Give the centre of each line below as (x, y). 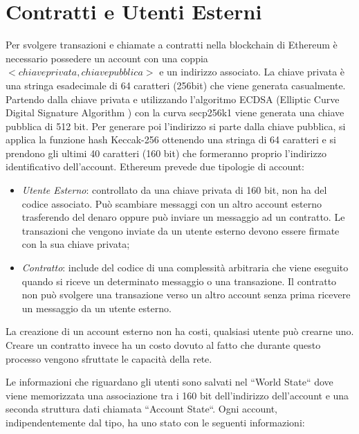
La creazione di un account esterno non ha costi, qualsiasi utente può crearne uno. (180, 331)
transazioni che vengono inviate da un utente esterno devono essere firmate (181, 230)
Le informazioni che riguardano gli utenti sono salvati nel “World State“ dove (169, 382)
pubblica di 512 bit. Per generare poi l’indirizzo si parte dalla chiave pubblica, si (176, 126)
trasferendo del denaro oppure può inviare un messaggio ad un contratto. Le (183, 217)
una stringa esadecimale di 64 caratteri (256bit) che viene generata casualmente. (176, 85)
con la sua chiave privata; (76, 244)
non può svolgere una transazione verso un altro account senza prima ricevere (186, 295)
